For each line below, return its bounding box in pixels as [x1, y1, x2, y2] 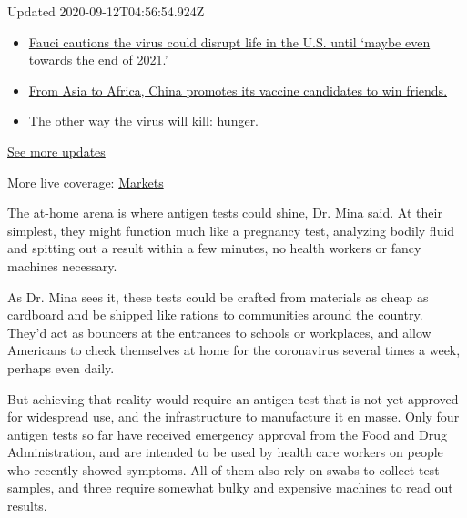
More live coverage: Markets [7, 172, 164, 191]
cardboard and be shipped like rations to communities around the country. [7, 305, 423, 324]
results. [7, 496, 47, 515]
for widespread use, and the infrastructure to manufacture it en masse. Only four [7, 407, 460, 426]
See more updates [7, 141, 106, 160]
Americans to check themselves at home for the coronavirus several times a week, [7, 340, 461, 360]
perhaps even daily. [7, 358, 115, 377]
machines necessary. [7, 256, 117, 275]
